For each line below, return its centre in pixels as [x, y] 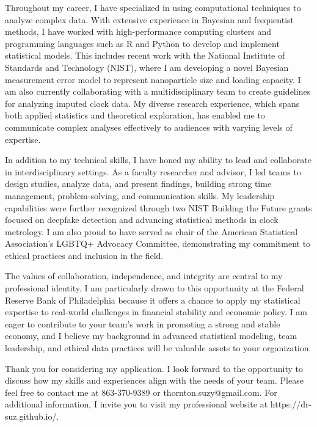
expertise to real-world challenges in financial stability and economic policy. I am [156, 312]
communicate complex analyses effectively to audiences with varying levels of [149, 127]
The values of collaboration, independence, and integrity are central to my [144, 276]
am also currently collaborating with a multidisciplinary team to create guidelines [158, 91]
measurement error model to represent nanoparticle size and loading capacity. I [153, 79]
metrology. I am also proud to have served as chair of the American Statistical [151, 231]
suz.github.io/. [32, 416]
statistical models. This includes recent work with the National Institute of [145, 55]
